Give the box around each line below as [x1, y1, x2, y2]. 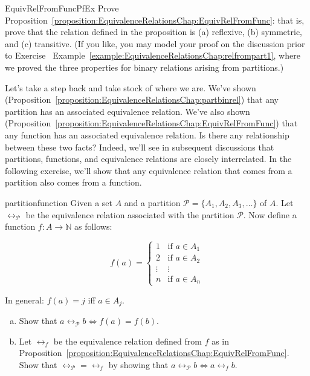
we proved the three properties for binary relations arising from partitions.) [5, 60, 284, 73]
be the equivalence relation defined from [53, 334, 202, 347]
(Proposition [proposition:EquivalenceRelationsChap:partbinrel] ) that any [5, 93, 279, 106]
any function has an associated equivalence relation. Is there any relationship [5, 128, 289, 141]
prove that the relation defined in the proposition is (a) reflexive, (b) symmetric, [5, 25, 303, 38]
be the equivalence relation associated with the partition [25, 208, 234, 221]
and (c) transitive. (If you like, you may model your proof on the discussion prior [5, 37, 305, 50]
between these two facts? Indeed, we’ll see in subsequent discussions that [5, 140, 274, 153]
